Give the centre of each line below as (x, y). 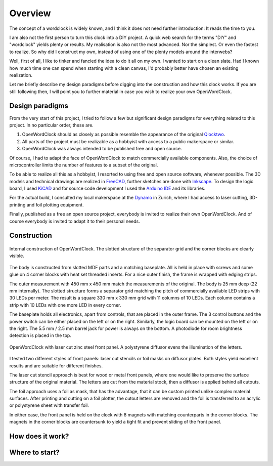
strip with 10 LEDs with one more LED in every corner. (65, 305)
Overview (30, 13)
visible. (17, 256)
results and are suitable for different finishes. (56, 366)
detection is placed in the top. (40, 335)
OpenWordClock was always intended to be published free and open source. (102, 149)
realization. (21, 75)
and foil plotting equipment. (55, 204)
